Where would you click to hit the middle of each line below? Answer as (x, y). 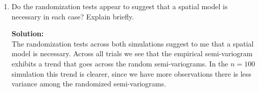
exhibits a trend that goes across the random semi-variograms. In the (120, 63)
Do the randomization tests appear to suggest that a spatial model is (120, 6)
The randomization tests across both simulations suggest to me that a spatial (133, 43)
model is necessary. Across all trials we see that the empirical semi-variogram (132, 53)
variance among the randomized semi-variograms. (89, 84)
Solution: (28, 33)
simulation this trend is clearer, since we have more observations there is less (131, 73)
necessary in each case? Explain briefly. (73, 16)
